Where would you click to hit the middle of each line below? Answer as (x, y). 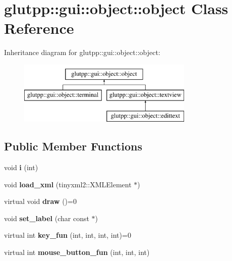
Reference (39, 28)
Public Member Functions (73, 146)
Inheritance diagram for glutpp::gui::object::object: (82, 52)
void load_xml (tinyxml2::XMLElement (68, 184)
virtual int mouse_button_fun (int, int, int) (77, 252)
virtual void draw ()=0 (40, 201)
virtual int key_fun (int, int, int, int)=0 (68, 235)
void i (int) (21, 167)
